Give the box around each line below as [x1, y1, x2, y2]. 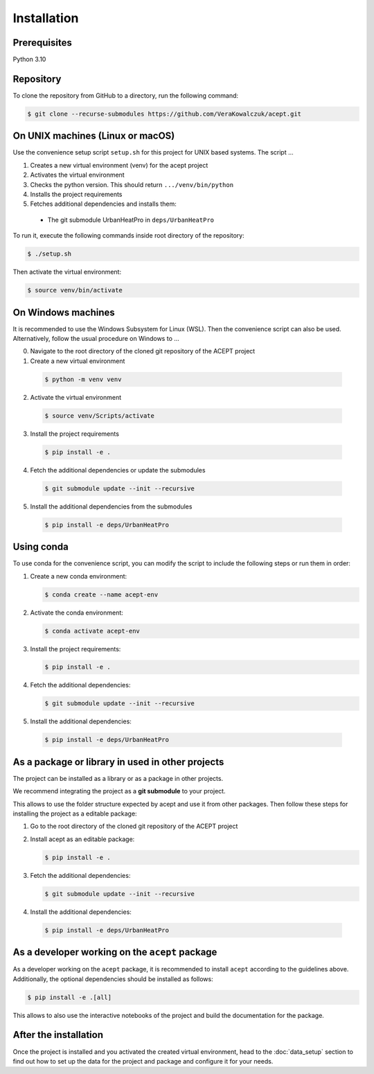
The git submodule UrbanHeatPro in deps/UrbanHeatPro [47, 215, 215, 224]
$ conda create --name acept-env [44, 590, 159, 599]
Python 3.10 [12, 55, 46, 64]
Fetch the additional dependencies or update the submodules [30, 466, 206, 474]
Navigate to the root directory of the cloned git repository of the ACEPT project [30, 347, 256, 355]
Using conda [12, 541, 69, 553]
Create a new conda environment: [30, 572, 127, 580]
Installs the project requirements [30, 191, 123, 199]
